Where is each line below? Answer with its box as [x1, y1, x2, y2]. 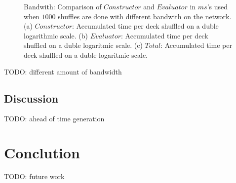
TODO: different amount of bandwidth [4, 66, 122, 76]
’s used [207, 1, 228, 11]
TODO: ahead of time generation [4, 113, 105, 124]
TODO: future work [4, 171, 65, 182]
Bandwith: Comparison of [24, 1, 102, 11]
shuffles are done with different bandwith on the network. [58, 11, 232, 21]
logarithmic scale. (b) [24, 30, 88, 40]
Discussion [4, 90, 59, 106]
